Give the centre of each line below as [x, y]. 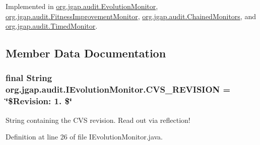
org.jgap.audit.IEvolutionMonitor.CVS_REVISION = [118, 89]
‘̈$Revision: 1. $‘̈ [39, 101]
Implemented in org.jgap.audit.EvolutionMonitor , [82, 6]
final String [29, 78]
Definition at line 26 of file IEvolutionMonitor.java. [84, 137]
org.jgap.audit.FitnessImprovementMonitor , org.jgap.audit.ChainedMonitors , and [131, 16]
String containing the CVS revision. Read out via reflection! [98, 120]
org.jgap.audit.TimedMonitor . [52, 26]
